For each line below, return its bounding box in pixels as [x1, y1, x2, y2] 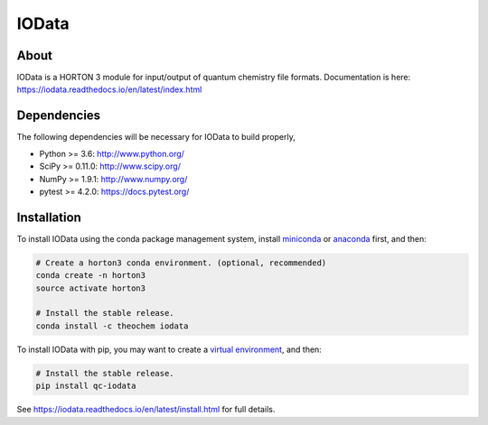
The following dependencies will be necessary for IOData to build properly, [16, 132, 296, 143]
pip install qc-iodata [35, 381, 136, 392]
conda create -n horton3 [35, 271, 146, 281]
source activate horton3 [35, 282, 146, 293]
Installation [16, 209, 81, 225]
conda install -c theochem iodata [35, 320, 189, 331]
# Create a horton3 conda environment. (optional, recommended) [35, 257, 327, 268]
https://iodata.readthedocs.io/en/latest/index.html [16, 84, 202, 95]
